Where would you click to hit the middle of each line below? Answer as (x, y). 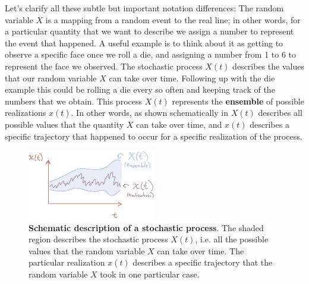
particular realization (67, 262)
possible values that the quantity (64, 124)
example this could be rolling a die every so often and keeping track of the (140, 89)
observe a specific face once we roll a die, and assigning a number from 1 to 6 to (151, 54)
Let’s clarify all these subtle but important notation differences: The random (144, 8)
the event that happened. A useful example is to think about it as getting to (144, 42)
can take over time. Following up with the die (192, 78)
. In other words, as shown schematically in (149, 113)
